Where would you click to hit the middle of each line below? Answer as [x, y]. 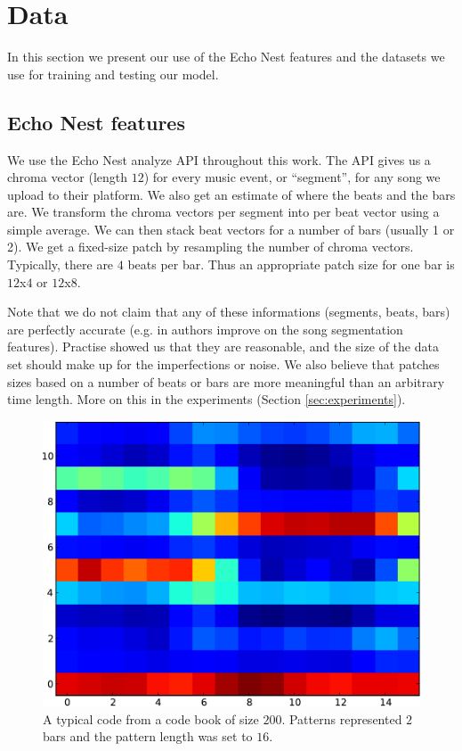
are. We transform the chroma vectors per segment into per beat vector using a [223, 212]
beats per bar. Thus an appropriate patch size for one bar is [291, 264]
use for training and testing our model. [113, 74]
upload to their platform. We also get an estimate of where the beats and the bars [231, 194]
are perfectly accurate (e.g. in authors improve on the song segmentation [205, 329]
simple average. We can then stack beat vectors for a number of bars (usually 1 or [231, 229]
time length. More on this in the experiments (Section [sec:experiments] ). [207, 399]
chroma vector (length [68, 177]
